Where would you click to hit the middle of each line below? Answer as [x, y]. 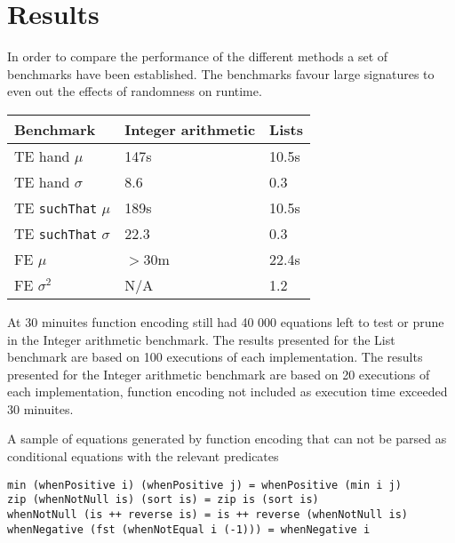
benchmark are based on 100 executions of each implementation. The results [215, 357]
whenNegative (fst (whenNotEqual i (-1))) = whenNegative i [189, 529]
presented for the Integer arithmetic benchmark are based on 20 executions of [219, 374]
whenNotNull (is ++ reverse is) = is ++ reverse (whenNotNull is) [208, 514]
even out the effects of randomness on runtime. [135, 91]
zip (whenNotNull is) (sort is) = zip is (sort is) [163, 500]
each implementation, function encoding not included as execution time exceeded [227, 391]
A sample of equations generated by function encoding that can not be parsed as [227, 439]
